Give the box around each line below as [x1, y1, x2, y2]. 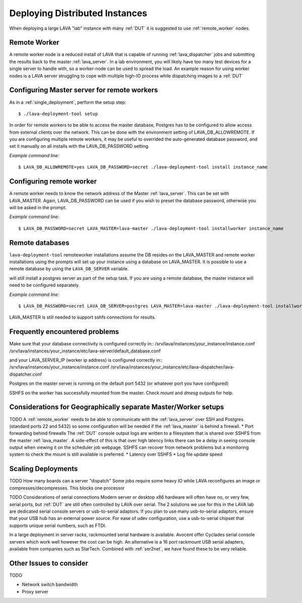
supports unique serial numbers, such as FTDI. [9, 522, 107, 528]
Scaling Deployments [9, 464, 78, 473]
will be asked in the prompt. [9, 204, 67, 210]
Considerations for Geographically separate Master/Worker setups [9, 403, 224, 411]
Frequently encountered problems [9, 328, 119, 336]
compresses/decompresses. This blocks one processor [9, 485, 125, 491]
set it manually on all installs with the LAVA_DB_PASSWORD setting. [9, 143, 149, 149]
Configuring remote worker [9, 177, 97, 186]
